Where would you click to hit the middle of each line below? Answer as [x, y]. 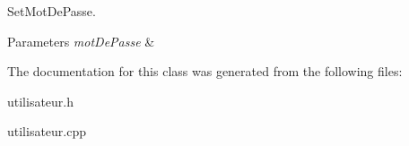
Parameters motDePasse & [81, 41]
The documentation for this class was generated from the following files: [205, 71]
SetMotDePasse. [52, 11]
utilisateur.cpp [47, 131]
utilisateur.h [41, 101]
